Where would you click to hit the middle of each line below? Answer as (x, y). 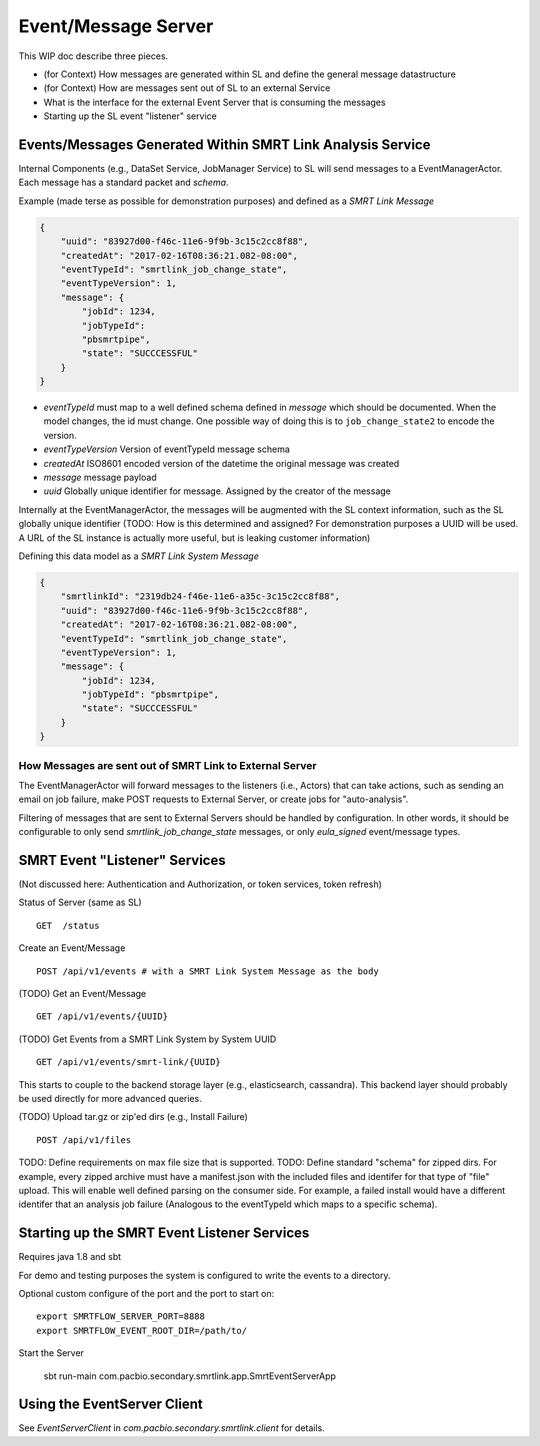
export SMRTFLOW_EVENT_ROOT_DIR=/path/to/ (142, 1330)
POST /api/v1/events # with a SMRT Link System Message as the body (207, 971)
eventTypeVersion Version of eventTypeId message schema (166, 449)
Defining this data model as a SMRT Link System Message (138, 556)
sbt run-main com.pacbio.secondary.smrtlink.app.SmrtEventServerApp (190, 1376)
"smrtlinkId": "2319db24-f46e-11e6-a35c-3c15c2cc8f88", (200, 596)
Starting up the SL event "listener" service (130, 116)
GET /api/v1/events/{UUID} (102, 1016)
